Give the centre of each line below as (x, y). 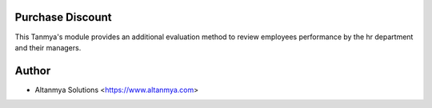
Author (33, 71)
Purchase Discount (63, 17)
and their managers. (48, 47)
